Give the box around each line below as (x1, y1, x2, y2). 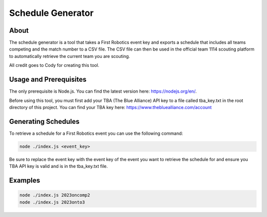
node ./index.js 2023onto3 (19, 199, 85, 205)
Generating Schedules (9, 117, 80, 126)
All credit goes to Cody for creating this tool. (9, 62, 99, 68)
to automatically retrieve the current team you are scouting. (9, 53, 131, 59)
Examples (9, 176, 41, 184)
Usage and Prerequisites (9, 75, 87, 84)
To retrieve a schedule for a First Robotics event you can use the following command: (9, 130, 183, 136)
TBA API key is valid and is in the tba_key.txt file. (9, 163, 108, 169)
